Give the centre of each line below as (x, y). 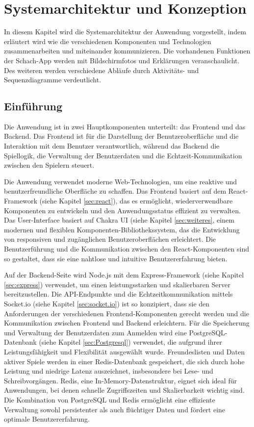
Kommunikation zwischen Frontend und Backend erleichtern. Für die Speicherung (127, 323)
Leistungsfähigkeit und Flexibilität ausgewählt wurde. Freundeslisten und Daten (124, 351)
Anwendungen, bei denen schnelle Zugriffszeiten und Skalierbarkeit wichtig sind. (124, 390)
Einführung (33, 106)
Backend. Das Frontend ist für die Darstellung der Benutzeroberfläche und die (121, 136)
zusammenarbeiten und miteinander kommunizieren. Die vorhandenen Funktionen (127, 51)
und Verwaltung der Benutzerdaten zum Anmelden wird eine (95, 332)
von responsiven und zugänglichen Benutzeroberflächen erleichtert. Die (110, 239)
